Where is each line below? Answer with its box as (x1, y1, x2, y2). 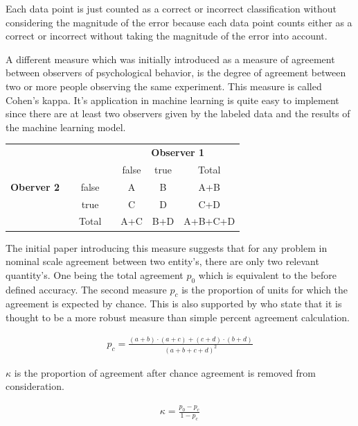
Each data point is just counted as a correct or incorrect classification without (6, 1, 337, 15)
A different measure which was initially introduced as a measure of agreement (6, 51, 335, 66)
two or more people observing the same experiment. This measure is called (6, 78, 322, 93)
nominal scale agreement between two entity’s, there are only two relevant (6, 254, 319, 269)
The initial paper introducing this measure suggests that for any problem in (6, 240, 328, 255)
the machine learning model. (6, 119, 126, 134)
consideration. (6, 379, 64, 393)
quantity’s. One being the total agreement (6, 267, 184, 282)
